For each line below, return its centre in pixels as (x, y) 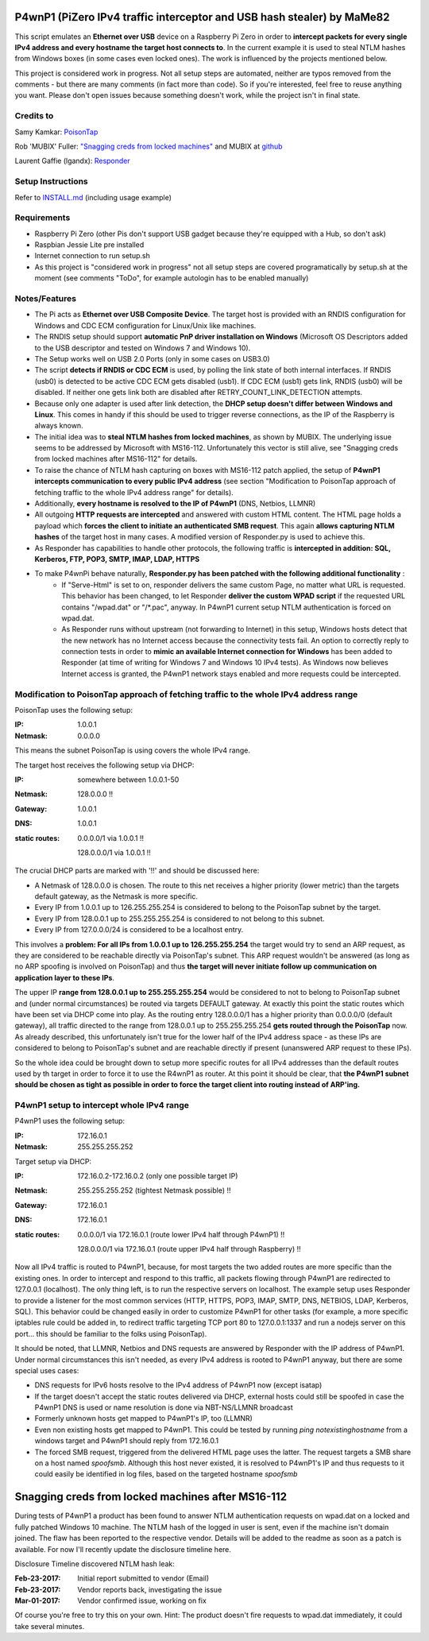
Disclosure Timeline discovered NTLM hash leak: (95, 1564)
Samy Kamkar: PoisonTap (56, 132)
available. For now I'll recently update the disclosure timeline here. (123, 1549)
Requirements (43, 218)
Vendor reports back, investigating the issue (150, 1589)
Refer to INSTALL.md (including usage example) (93, 197)
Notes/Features (46, 298)
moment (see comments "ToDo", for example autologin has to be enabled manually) (172, 278)
